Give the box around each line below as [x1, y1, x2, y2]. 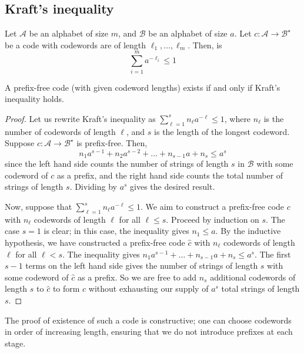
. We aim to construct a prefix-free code [141, 200, 285, 212]
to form [52, 282, 80, 295]
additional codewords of [210, 270, 296, 283]
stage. [5, 336, 26, 349]
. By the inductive [215, 225, 281, 237]
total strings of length [221, 282, 300, 295]
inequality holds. [5, 93, 64, 105]
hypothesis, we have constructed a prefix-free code [5, 236, 185, 248]
